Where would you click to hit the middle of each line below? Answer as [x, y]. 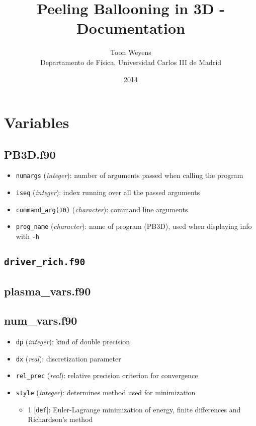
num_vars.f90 [41, 320]
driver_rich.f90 [45, 262]
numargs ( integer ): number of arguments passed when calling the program [130, 175]
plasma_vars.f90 [48, 291]
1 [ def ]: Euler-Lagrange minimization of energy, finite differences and [134, 409]
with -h [28, 236]
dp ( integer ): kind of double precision [73, 342]
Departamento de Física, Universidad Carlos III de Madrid [131, 62]
